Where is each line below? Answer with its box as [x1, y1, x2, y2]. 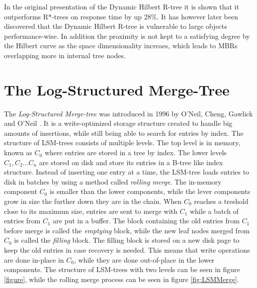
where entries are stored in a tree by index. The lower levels [44, 147, 227, 158]
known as [4, 147, 32, 158]
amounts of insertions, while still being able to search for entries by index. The [4, 127, 244, 138]
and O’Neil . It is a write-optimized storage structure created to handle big [4, 118, 233, 128]
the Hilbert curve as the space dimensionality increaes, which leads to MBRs [4, 40, 238, 51]
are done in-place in [4, 254, 64, 265]
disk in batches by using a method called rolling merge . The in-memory [4, 176, 222, 187]
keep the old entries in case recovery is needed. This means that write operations [4, 245, 250, 255]
